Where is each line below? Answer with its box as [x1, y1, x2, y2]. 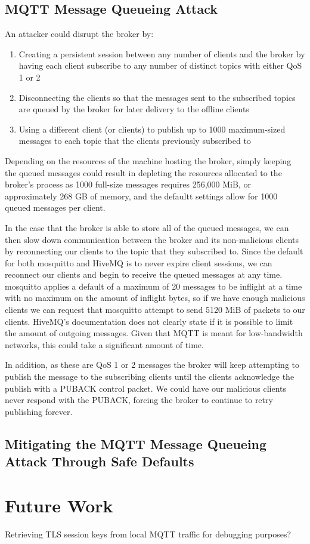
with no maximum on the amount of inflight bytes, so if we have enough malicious [5, 291, 305, 304]
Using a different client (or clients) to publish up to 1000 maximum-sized [18, 122, 286, 135]
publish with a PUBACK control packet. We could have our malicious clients [5, 382, 287, 394]
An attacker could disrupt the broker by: [5, 27, 154, 40]
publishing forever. [5, 405, 73, 417]
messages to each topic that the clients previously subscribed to [18, 134, 251, 147]
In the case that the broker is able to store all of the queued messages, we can [5, 221, 289, 233]
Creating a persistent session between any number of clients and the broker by [18, 47, 305, 60]
